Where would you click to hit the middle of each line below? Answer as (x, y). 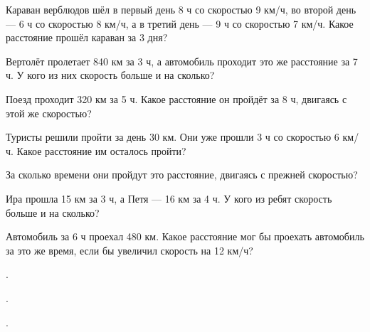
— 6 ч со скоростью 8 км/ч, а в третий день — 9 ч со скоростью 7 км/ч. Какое (180, 23)
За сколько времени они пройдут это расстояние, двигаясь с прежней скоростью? (182, 175)
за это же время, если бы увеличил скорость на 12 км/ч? (129, 250)
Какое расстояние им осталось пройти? (101, 150)
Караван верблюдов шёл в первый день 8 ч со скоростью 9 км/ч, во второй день (181, 9)
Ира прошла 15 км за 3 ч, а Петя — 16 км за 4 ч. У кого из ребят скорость (169, 198)
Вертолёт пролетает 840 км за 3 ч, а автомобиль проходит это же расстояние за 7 (182, 61)
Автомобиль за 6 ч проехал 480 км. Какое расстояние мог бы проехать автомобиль (185, 236)
